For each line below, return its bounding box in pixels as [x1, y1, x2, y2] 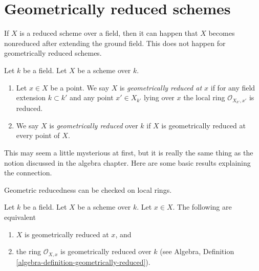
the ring [16, 246, 41, 257]
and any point [69, 92, 114, 103]
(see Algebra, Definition [160, 246, 234, 257]
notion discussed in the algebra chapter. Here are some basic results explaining [4, 157, 251, 168]
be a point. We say [50, 82, 110, 93]
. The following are [172, 201, 232, 212]
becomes [208, 28, 235, 38]
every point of [16, 130, 60, 141]
